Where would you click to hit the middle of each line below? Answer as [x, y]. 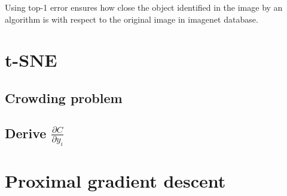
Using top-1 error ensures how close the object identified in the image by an [144, 7]
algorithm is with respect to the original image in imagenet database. [132, 19]
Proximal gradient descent [115, 181]
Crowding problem [64, 97]
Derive [26, 133]
